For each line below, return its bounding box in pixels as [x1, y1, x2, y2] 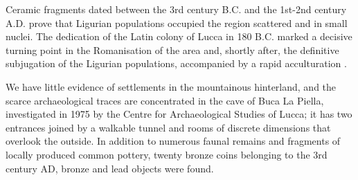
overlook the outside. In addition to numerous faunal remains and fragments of [6, 134, 341, 148]
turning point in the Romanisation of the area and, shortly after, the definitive [6, 42, 339, 57]
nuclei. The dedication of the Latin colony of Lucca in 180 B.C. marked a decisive [6, 29, 352, 44]
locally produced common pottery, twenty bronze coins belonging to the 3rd [6, 147, 328, 161]
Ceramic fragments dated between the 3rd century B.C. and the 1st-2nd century [6, 2, 347, 16]
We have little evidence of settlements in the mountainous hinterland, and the [6, 79, 337, 93]
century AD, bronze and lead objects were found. [6, 161, 214, 175]
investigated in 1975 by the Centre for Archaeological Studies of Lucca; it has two [6, 107, 352, 121]
